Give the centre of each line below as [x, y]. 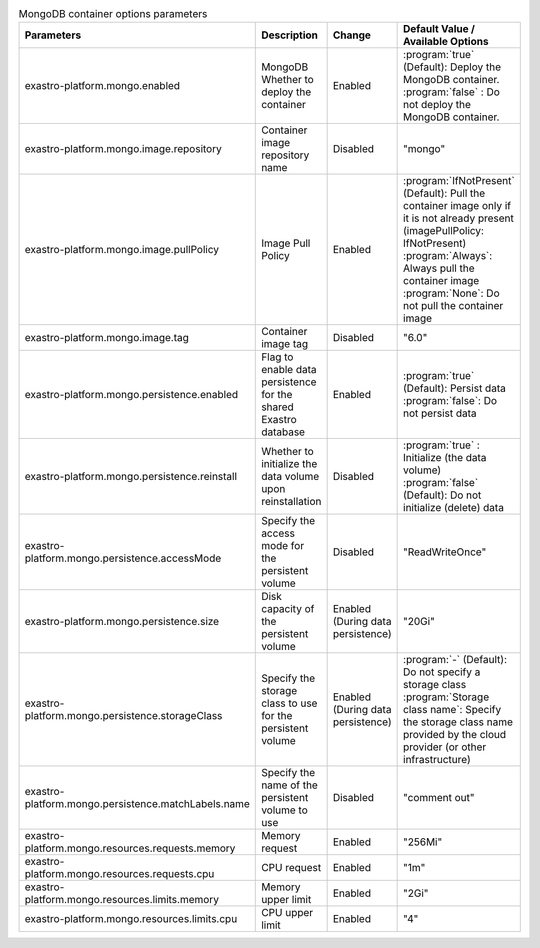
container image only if [457, 206]
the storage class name [458, 722]
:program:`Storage [446, 697]
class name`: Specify [452, 710]
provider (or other [445, 747]
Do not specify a [442, 672]
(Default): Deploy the [452, 67]
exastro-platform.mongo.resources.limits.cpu [131, 919]
